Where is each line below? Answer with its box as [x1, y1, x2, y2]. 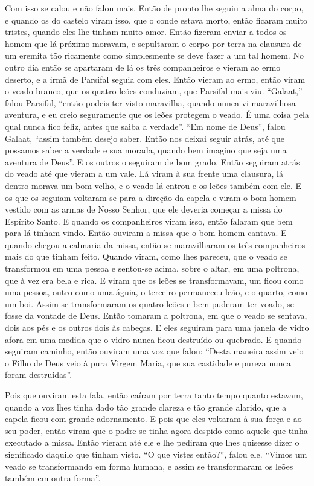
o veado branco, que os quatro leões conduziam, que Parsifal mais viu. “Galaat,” [5, 85, 303, 97]
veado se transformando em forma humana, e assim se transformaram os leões [5, 459, 293, 472]
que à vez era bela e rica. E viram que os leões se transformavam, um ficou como [5, 273, 304, 286]
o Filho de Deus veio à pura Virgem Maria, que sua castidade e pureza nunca [5, 356, 291, 369]
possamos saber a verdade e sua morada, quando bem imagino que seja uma [5, 144, 287, 156]
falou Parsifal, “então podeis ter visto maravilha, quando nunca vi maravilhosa [5, 96, 296, 109]
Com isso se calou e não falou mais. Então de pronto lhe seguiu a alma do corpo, [5, 2, 304, 14]
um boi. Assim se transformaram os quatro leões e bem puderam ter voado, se [5, 297, 295, 310]
